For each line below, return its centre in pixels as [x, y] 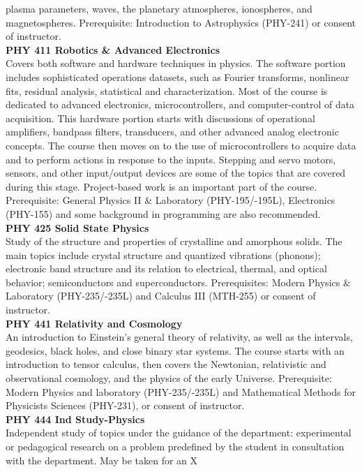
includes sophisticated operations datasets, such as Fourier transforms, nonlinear [178, 76]
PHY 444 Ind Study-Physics [75, 419]
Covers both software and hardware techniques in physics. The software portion [176, 63]
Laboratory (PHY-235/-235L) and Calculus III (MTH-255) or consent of [161, 296]
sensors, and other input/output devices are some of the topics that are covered [176, 173]
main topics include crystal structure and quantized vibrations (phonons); [163, 255]
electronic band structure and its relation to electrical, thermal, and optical [166, 268]
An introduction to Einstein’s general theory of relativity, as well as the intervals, [179, 337]
